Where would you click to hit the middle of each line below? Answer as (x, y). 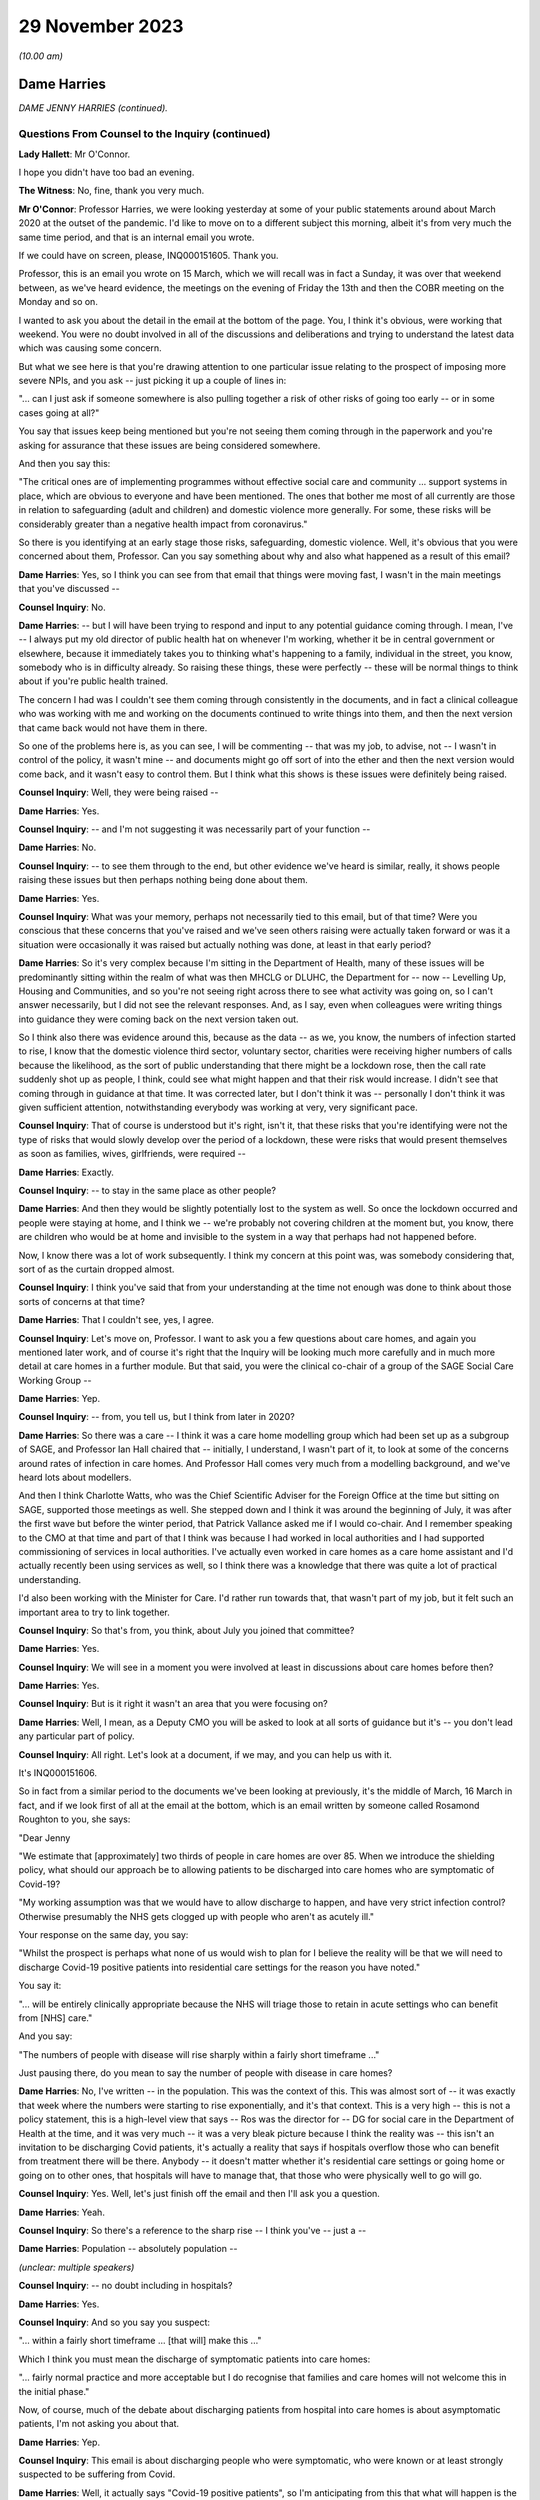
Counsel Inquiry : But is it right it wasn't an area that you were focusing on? (173, 1704)
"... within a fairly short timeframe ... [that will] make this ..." (140, 2341)
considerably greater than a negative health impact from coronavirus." (163, 524)
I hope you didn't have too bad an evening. (106, 172)
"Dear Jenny (44, 1837)
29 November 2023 (101, 26)
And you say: (45, 2036)
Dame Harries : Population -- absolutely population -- (128, 2249)
